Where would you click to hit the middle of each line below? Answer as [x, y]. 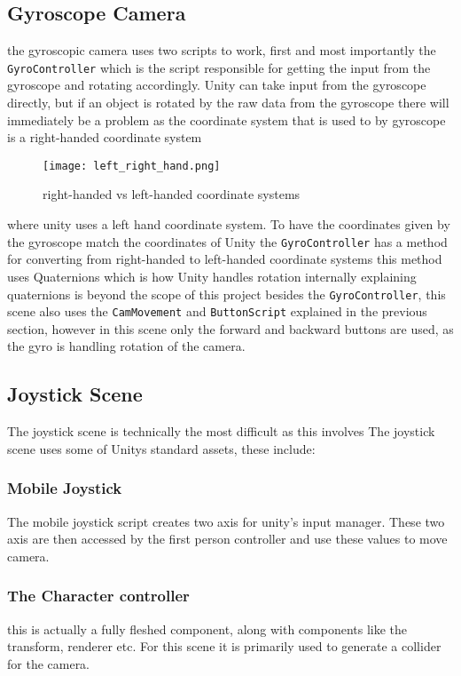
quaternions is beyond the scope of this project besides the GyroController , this [227, 294]
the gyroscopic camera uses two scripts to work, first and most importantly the [222, 50]
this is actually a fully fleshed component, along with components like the [207, 628]
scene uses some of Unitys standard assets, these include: [161, 448]
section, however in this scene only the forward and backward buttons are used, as [230, 328]
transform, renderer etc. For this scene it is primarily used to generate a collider [224, 646]
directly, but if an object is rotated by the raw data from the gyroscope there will [228, 103]
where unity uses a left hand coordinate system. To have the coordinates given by [229, 224]
